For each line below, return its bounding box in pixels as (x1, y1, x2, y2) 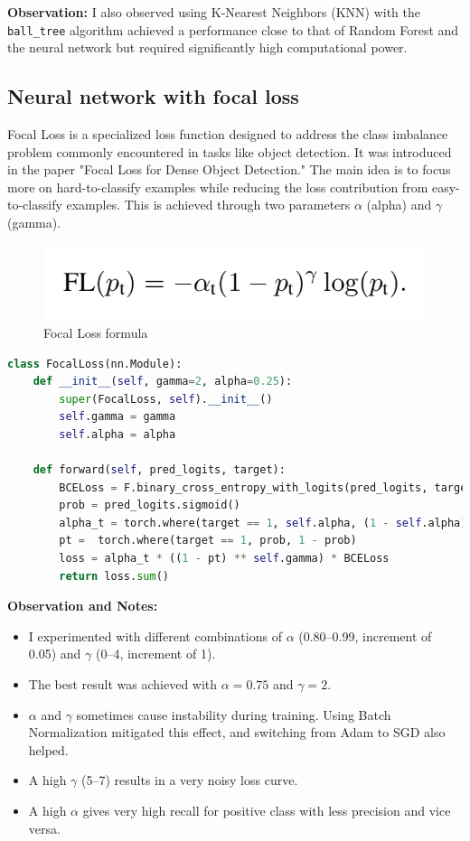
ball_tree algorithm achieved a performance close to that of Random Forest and (7, 20, 459, 39)
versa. (28, 818, 61, 837)
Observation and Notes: (7, 596, 158, 615)
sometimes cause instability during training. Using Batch (76, 705, 391, 724)
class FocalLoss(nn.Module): (7, 357, 183, 370)
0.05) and (28, 644, 81, 663)
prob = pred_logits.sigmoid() (59, 499, 240, 512)
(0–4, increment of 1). (95, 644, 216, 663)
